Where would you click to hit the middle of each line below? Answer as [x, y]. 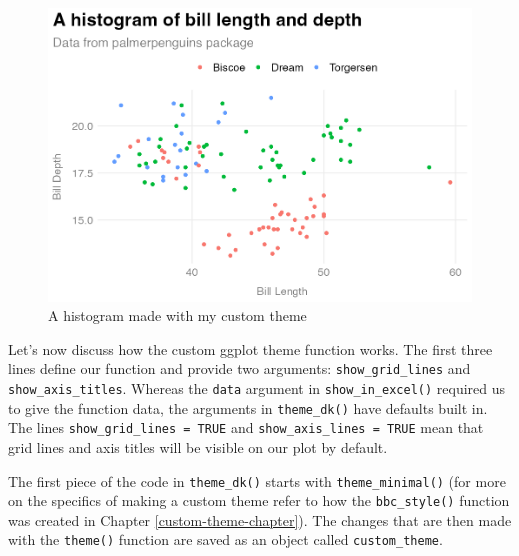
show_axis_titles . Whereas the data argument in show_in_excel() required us [257, 387]
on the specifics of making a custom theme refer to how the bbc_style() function [259, 500]
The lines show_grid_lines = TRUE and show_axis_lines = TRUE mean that [246, 427]
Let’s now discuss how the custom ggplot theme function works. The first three [250, 348]
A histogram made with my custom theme [177, 315]
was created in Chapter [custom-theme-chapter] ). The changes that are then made [260, 519]
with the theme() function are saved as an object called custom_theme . [225, 539]
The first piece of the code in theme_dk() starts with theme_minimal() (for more [257, 480]
